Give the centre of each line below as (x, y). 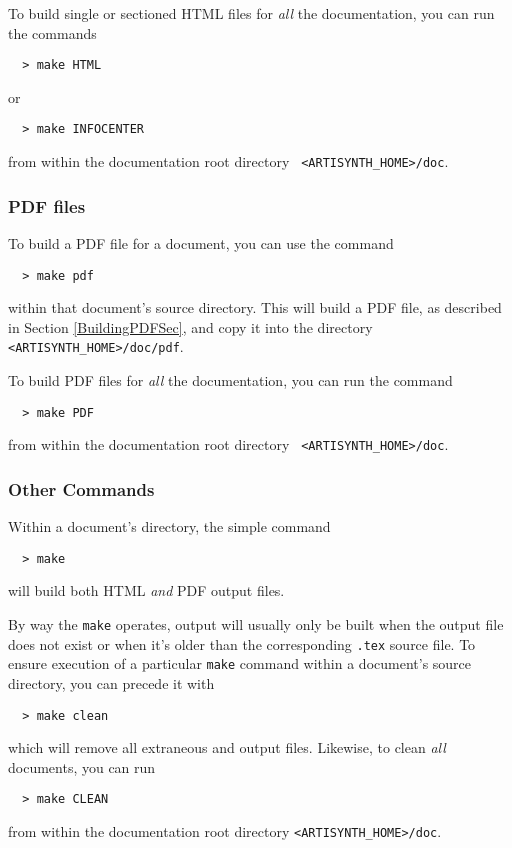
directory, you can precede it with (111, 683)
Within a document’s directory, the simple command (169, 526)
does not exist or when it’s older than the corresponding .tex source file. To (242, 643)
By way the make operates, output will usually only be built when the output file (256, 624)
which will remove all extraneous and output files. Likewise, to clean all (227, 747)
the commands (52, 32)
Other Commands (81, 488)
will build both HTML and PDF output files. (146, 590)
